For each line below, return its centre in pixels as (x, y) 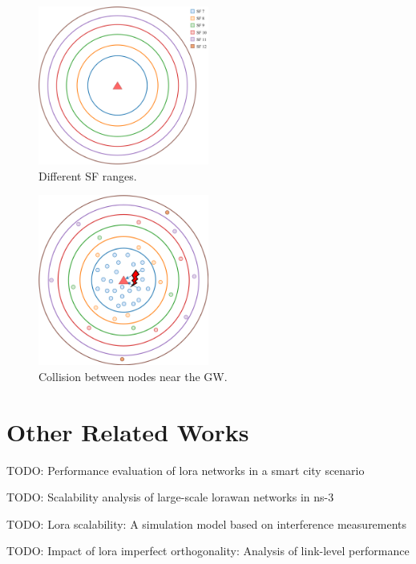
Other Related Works (128, 431)
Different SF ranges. (88, 175)
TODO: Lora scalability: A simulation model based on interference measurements (207, 523)
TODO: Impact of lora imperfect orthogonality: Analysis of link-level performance (208, 551)
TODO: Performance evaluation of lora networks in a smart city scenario (186, 470)
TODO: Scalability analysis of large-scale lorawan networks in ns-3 (170, 497)
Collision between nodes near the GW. (133, 376)
